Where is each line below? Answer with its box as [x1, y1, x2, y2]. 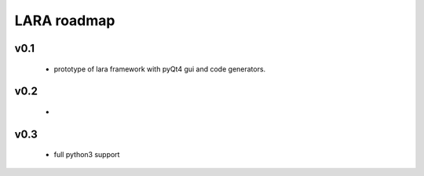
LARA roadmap [14, 12, 115, 29]
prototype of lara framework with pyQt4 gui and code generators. [53, 64, 266, 74]
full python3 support [53, 150, 120, 159]
